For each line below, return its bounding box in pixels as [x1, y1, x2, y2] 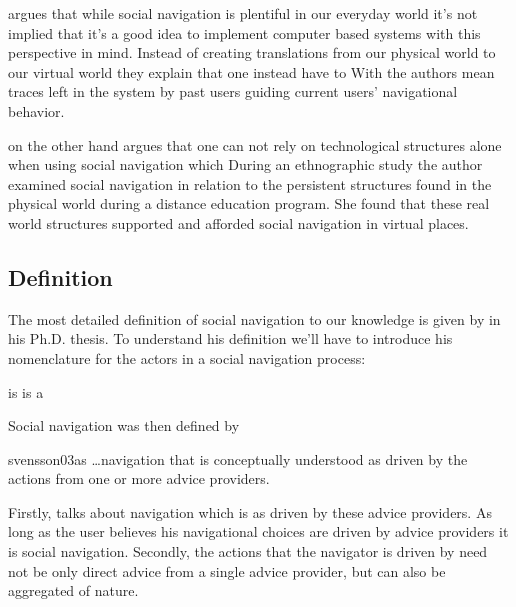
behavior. [8, 100, 65, 121]
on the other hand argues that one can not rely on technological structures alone [8, 134, 502, 155]
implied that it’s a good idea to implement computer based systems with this [8, 22, 481, 43]
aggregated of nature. [8, 580, 139, 601]
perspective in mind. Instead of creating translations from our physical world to [8, 42, 496, 63]
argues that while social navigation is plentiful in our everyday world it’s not [8, 3, 478, 23]
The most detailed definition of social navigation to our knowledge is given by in [8, 308, 501, 329]
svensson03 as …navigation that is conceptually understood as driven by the [8, 448, 468, 469]
